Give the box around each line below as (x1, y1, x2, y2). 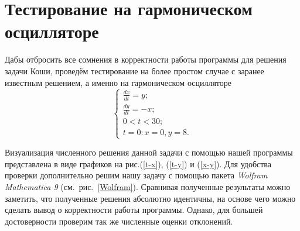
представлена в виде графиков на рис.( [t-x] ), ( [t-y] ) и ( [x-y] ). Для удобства (5, 157, 272, 170)
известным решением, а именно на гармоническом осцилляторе (5, 76, 231, 88)
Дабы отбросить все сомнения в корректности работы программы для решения (5, 53, 287, 65)
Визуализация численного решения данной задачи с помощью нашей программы (5, 146, 293, 158)
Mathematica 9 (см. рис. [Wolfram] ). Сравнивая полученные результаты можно (5, 180, 291, 192)
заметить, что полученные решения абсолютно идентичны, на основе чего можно (5, 192, 296, 204)
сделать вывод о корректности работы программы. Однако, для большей (5, 204, 263, 216)
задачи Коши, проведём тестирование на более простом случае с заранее (5, 64, 264, 77)
